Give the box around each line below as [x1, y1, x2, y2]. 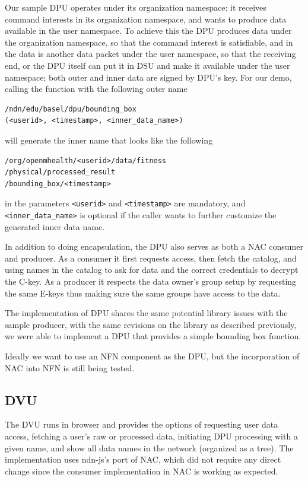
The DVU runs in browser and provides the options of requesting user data [5, 418, 278, 431]
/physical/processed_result [5, 168, 116, 177]
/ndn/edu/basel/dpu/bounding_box [5, 104, 136, 113]
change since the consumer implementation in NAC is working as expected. [5, 464, 278, 477]
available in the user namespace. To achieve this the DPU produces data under [5, 24, 292, 37]
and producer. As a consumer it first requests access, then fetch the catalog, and [5, 251, 297, 264]
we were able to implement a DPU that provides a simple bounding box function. [5, 330, 301, 342]
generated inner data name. [5, 220, 105, 232]
